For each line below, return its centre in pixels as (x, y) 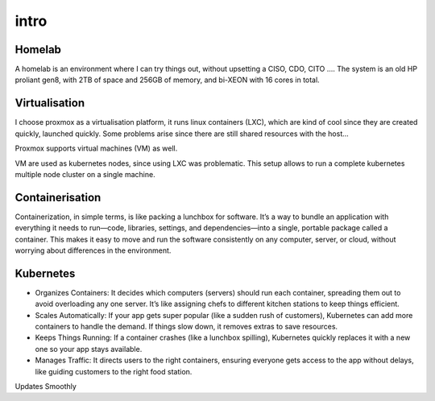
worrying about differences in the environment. (93, 250)
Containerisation (58, 197)
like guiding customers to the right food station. (114, 371)
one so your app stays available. (89, 349)
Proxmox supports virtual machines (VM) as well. (96, 148)
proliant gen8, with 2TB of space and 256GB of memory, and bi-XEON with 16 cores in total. (167, 80)
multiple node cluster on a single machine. (85, 174)
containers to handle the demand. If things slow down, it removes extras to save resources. (186, 327)
